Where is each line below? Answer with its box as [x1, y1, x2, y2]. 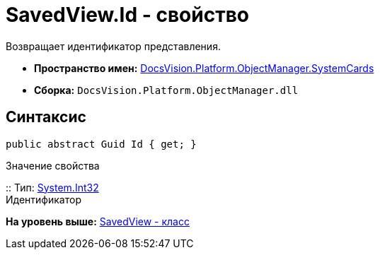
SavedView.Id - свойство [6, 3, 249, 27]
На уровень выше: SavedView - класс [6, 215, 190, 227]
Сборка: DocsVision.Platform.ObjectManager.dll [34, 83, 299, 96]
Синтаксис [6, 108, 86, 126]
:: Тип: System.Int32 [6, 181, 99, 194]
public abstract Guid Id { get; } [6, 138, 197, 150]
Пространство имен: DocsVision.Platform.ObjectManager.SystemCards [34, 61, 374, 74]
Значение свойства [6, 159, 100, 172]
